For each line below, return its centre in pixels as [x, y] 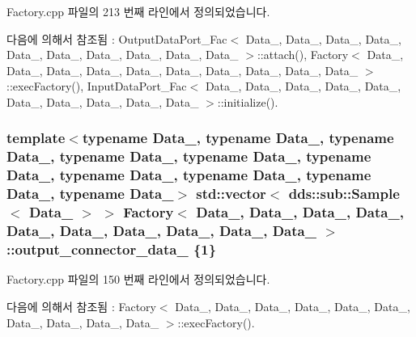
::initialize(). [248, 101]
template [36, 138]
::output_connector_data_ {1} [112, 249]
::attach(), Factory [303, 55]
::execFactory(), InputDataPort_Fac [97, 86]
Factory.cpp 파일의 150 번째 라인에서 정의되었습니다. [138, 279]
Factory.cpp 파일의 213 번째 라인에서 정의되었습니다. [138, 11]
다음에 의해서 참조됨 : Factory [81, 306]
